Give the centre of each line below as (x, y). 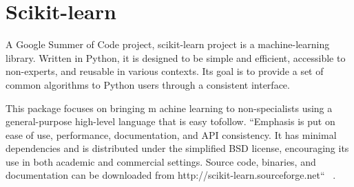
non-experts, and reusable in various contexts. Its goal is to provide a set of (165, 71)
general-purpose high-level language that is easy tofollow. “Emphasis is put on (170, 121)
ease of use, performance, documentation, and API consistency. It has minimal (171, 134)
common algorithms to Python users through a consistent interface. (148, 84)
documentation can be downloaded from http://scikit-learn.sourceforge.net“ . (171, 175)
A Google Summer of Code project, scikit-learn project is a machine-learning (168, 44)
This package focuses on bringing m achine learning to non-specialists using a (169, 108)
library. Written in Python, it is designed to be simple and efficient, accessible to (176, 57)
